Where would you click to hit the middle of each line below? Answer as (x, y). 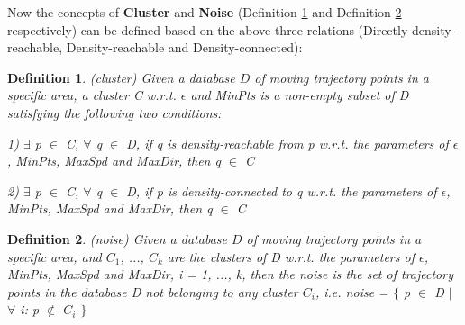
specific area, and (55, 256)
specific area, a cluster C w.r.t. (92, 95)
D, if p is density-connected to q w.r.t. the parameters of (282, 190)
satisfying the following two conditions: (114, 112)
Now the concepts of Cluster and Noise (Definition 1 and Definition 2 (205, 12)
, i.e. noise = (351, 291)
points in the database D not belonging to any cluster (153, 291)
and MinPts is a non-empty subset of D (300, 95)
